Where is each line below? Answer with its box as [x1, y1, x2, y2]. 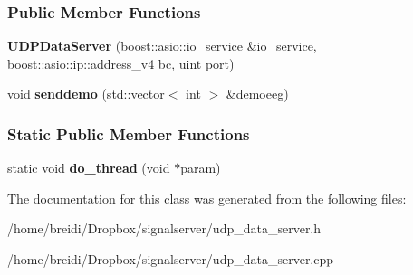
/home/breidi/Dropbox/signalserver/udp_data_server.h [7, 219, 322, 238]
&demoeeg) [226, 84, 289, 103]
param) [180, 158, 221, 177]
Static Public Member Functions [7, 122, 250, 145]
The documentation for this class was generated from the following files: [7, 188, 407, 207]
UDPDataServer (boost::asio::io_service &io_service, [7, 36, 317, 55]
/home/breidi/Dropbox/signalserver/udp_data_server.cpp [7, 250, 334, 268]
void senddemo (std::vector [7, 84, 165, 103]
